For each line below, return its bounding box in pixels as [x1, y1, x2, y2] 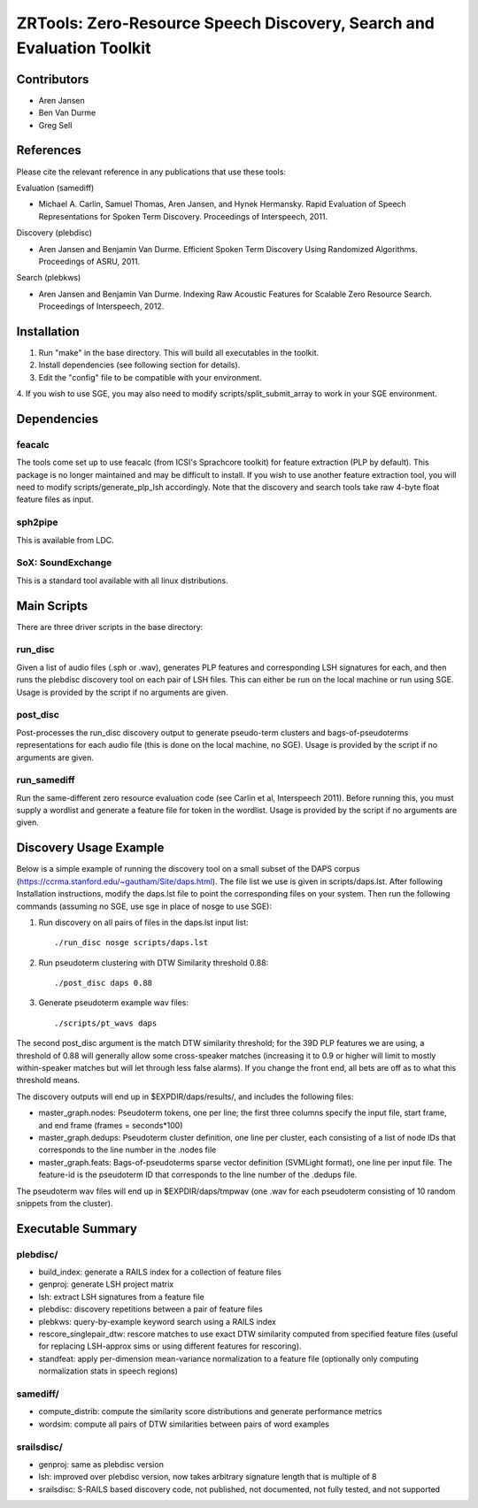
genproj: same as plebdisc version [38, 1458, 164, 1469]
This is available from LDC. [16, 535, 114, 545]
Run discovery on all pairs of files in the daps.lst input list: [38, 917, 249, 927]
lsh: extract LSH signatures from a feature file [38, 1291, 204, 1302]
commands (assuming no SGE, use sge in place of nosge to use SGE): [16, 901, 272, 912]
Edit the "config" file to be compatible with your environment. [38, 372, 262, 382]
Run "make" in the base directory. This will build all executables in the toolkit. [38, 347, 320, 358]
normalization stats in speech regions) [38, 1366, 179, 1376]
